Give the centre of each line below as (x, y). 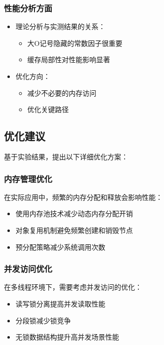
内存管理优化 (28, 178)
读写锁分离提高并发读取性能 (60, 303)
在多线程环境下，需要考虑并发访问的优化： (73, 287)
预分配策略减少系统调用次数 (60, 247)
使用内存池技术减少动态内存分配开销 (74, 213)
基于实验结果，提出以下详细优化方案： (66, 156)
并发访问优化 (28, 269)
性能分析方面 (28, 8)
